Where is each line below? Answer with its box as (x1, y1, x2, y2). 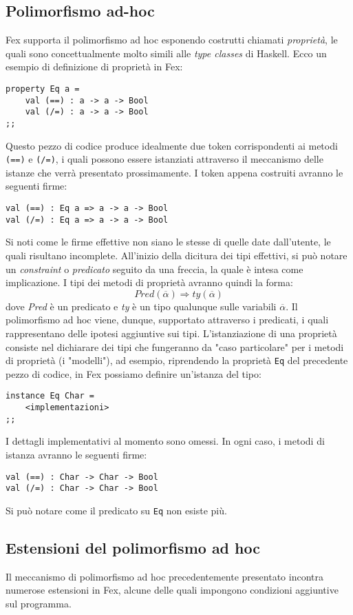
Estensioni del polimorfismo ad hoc (6, 536, 260, 558)
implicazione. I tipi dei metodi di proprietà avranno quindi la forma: (6, 275, 293, 290)
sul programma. (6, 596, 72, 610)
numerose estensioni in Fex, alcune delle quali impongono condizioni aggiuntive (6, 583, 339, 597)
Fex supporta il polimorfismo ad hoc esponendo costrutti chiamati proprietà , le (6, 32, 338, 47)
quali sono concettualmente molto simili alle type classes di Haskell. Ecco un (6, 46, 327, 60)
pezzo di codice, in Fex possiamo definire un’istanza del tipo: (6, 366, 261, 381)
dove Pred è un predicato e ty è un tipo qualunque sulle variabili (6, 299, 277, 313)
